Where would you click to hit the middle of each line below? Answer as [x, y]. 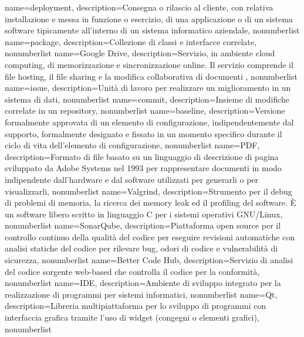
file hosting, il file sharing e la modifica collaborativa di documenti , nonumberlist [151, 76]
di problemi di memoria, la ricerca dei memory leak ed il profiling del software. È [151, 202]
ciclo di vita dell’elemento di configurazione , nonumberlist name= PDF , [132, 145]
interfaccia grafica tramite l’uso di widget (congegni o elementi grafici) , [132, 317]
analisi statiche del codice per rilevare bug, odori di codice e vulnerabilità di [141, 248]
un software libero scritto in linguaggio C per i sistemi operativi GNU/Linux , [144, 214]
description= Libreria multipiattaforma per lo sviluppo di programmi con [136, 306]
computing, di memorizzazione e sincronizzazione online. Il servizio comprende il [149, 64]
